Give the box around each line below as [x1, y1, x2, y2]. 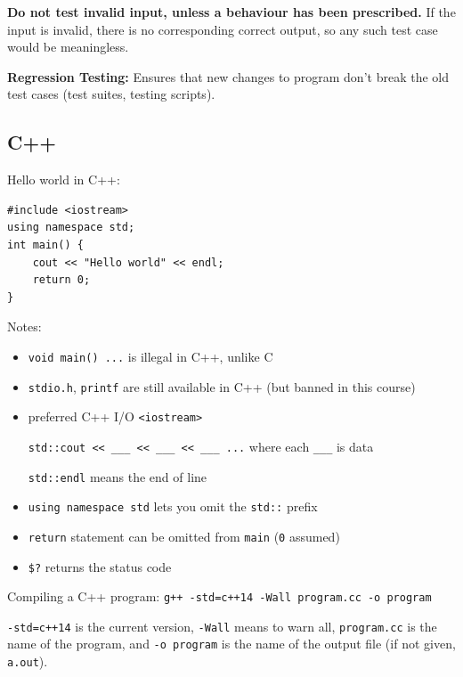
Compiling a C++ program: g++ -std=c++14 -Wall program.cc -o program [7, 587, 432, 606]
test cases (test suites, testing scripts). [7, 85, 215, 103]
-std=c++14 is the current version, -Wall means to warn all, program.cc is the [7, 616, 437, 635]
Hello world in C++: [7, 170, 120, 189]
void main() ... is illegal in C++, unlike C [28, 347, 273, 365]
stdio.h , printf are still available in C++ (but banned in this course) [28, 377, 416, 396]
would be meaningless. [7, 37, 129, 56]
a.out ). [7, 652, 48, 671]
